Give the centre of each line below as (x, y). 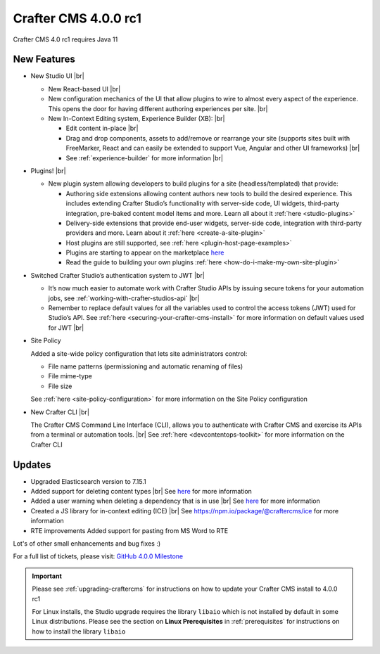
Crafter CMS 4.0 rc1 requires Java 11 (65, 39)
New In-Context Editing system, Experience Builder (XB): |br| (137, 119)
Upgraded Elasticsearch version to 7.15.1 (89, 481)
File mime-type (70, 376)
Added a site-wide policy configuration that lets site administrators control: (139, 353)
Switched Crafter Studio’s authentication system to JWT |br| (118, 275)
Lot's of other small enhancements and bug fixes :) (87, 543)
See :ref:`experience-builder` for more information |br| (144, 158)
